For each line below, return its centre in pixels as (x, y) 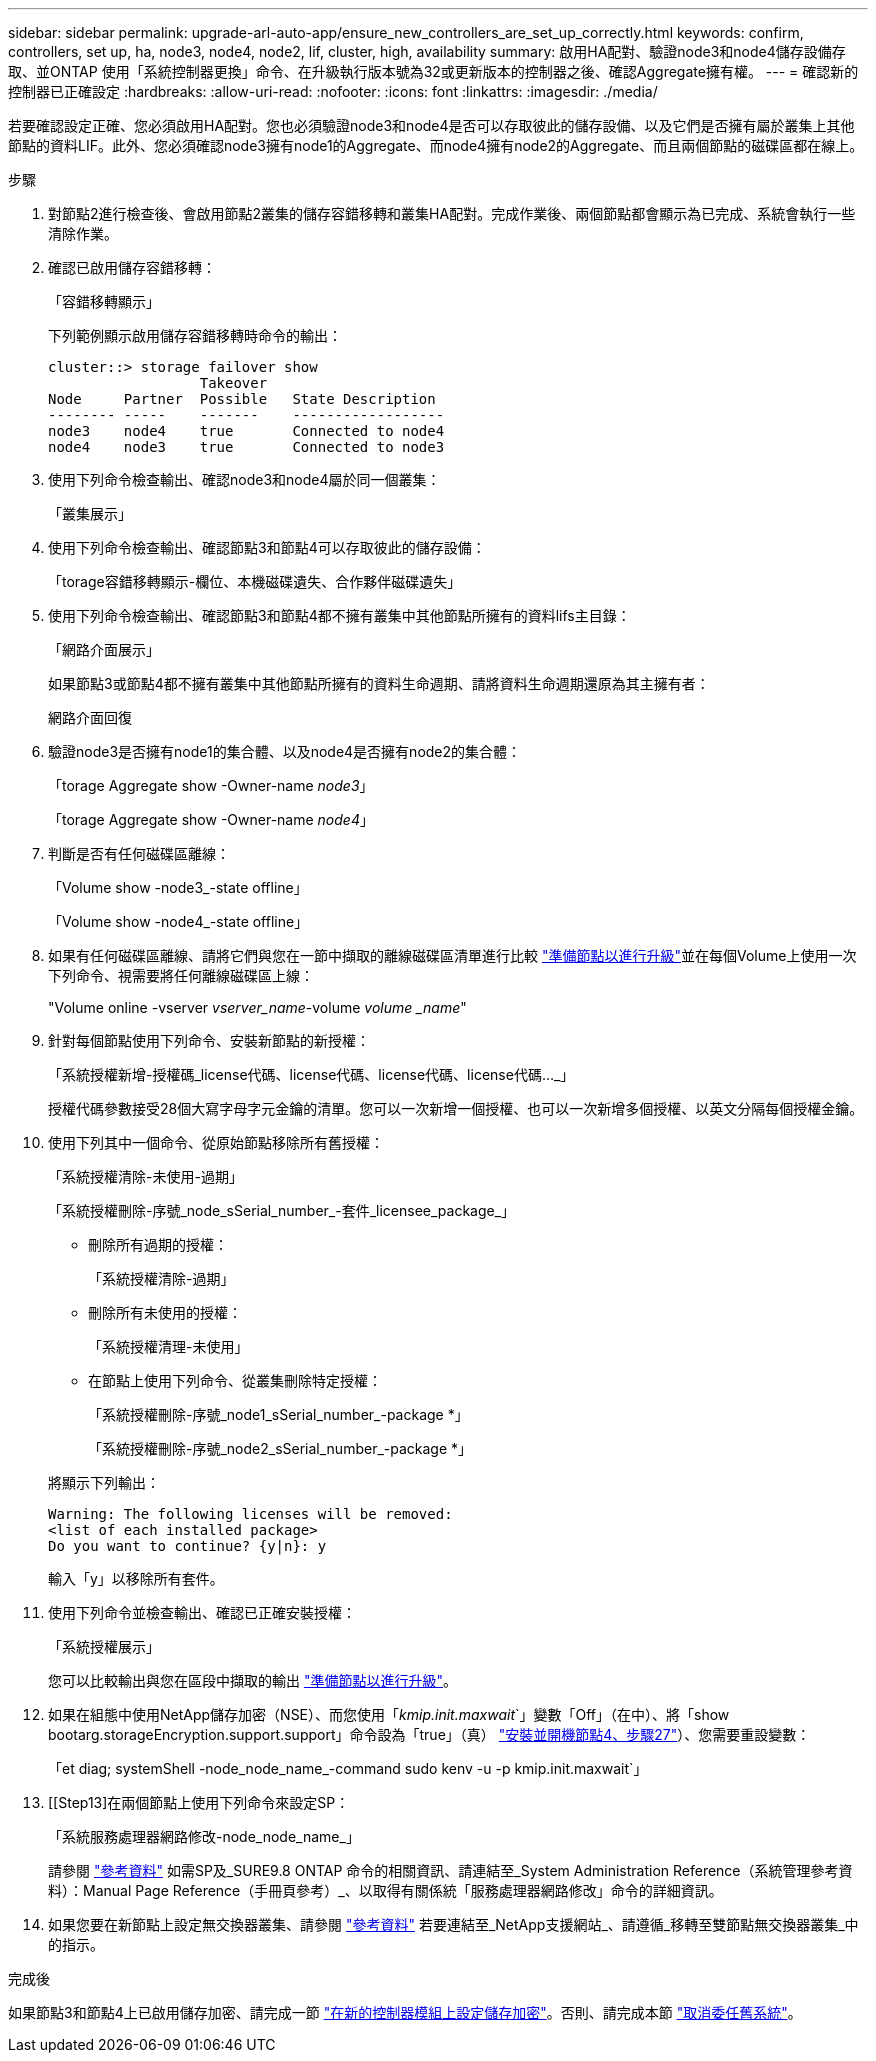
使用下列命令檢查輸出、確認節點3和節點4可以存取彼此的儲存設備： (267, 547)
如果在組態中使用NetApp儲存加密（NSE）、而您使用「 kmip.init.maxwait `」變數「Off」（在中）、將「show (389, 1714)
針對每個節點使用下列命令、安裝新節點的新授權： (209, 1040)
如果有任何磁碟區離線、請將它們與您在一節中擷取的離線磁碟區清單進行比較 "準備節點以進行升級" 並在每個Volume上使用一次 (452, 955)
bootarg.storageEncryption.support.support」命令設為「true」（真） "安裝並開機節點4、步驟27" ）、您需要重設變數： (429, 1734)
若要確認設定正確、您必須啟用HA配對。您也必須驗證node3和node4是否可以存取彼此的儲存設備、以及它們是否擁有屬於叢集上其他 (431, 125)
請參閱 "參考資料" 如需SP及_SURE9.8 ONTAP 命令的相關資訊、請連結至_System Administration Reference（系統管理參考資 (450, 1870)
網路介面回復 (90, 717)
